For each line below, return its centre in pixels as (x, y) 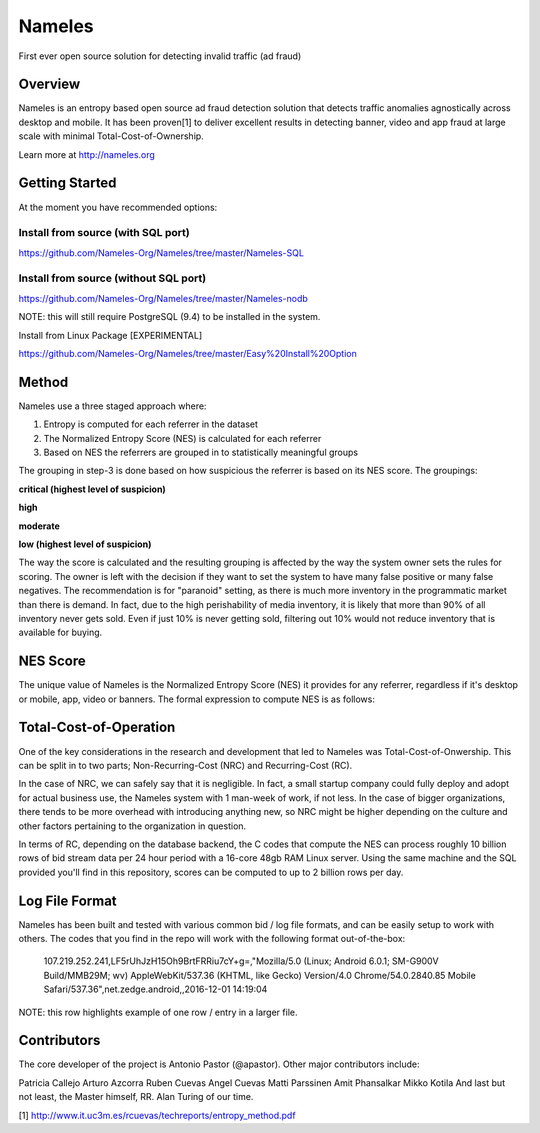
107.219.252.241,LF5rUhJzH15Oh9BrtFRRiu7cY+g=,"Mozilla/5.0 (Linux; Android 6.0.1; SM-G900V (241, 961)
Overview (49, 84)
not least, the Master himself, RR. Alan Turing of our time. (136, 1097)
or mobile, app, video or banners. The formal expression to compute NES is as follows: (196, 699)
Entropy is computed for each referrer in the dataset (151, 424)
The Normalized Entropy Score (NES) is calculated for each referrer (182, 438)
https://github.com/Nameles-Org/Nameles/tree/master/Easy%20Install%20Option (187, 353)
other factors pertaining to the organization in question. (132, 826)
